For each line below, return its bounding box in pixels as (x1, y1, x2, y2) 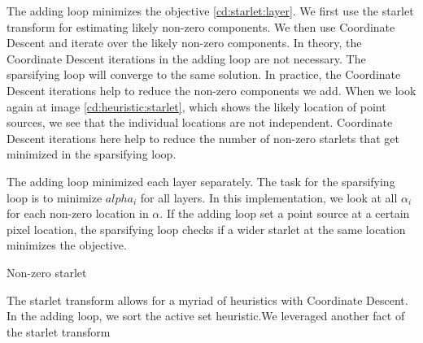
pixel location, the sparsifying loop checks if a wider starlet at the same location (7, 220, 406, 237)
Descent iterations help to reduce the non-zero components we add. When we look (7, 81, 416, 98)
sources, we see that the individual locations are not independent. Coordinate (7, 114, 393, 131)
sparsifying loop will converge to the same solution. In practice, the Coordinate (7, 66, 401, 83)
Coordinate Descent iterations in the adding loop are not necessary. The (7, 50, 366, 67)
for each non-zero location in (7, 205, 149, 222)
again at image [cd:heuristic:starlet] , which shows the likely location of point (7, 98, 386, 115)
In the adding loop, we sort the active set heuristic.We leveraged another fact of (7, 307, 405, 324)
